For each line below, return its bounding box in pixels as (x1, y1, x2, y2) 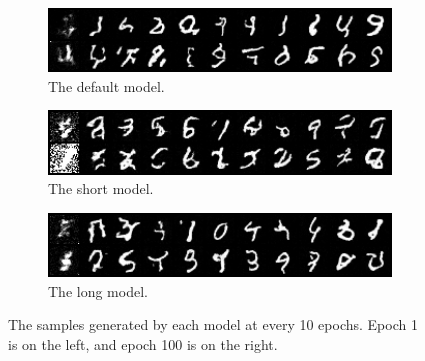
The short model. (48, 178, 154, 199)
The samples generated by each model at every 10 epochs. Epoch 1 (8, 314, 418, 335)
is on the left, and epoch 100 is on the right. (8, 333, 278, 354)
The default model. (48, 75, 165, 96)
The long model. (48, 280, 148, 301)
